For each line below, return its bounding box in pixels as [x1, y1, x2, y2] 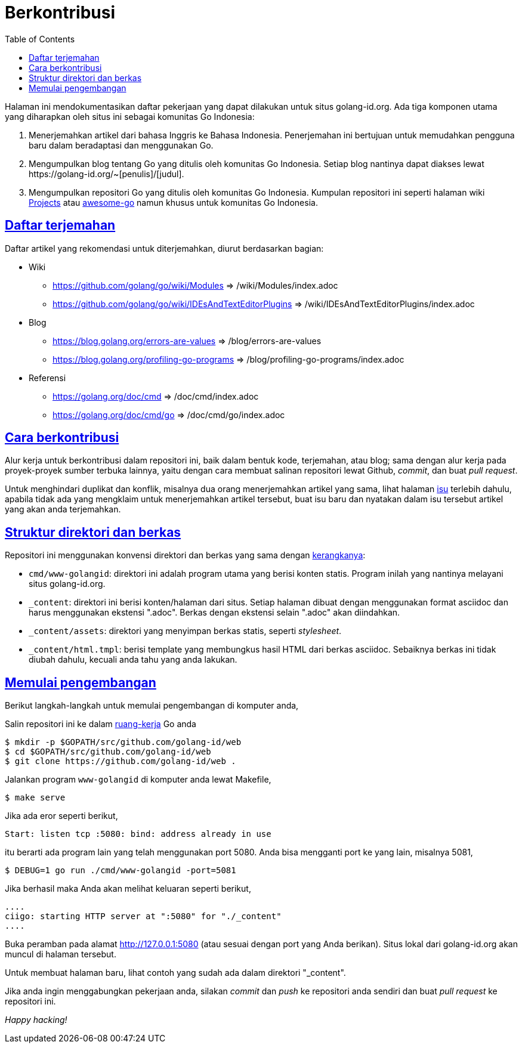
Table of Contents [5, 33, 75, 44]
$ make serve [5, 793, 66, 803]
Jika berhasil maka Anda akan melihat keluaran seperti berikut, [5, 883, 251, 894]
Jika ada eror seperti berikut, [5, 811, 118, 821]
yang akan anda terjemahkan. [5, 504, 121, 515]
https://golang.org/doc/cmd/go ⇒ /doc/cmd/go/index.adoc [52, 409, 285, 420]
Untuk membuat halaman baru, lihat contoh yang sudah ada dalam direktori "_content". [5, 967, 346, 978]
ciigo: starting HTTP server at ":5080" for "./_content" [5, 911, 282, 922]
